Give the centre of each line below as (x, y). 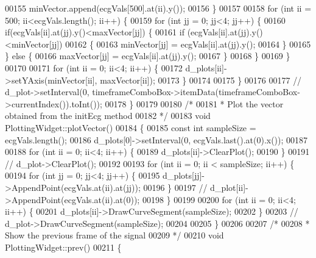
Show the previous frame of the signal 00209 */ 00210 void (114, 235)
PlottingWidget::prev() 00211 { (63, 247)
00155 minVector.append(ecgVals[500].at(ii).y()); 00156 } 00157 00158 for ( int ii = (158, 8)
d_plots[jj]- (184, 175)
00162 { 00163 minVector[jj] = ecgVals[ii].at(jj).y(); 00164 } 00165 (188, 44)
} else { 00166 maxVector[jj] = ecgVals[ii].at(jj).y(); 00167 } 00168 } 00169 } (148, 56)
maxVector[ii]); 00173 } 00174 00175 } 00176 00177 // (201, 80)
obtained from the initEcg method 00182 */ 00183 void (108, 116)
